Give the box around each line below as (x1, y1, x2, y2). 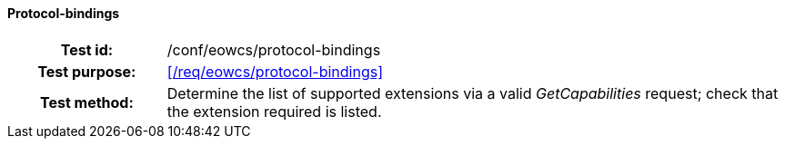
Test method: (39, 92, 134, 112)
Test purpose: (37, 62, 136, 81)
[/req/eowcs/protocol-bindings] (166, 62, 383, 81)
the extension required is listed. (166, 102, 382, 121)
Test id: (60, 40, 114, 59)
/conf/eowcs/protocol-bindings (166, 40, 381, 59)
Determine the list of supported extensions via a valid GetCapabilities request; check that (166, 83, 779, 102)
